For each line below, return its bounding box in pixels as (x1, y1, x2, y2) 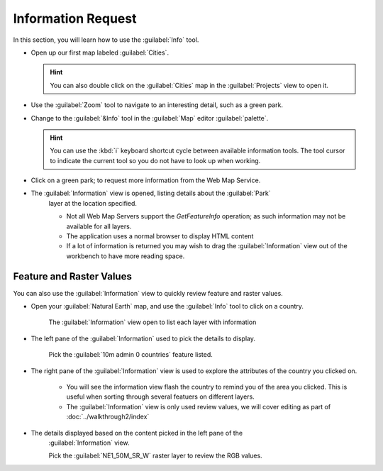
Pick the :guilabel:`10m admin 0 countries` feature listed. (48, 350, 213, 359)
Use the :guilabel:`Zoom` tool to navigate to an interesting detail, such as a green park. (30, 101, 284, 109)
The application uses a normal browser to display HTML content (66, 232, 254, 240)
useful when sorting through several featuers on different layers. (66, 392, 255, 401)
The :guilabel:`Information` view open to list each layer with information (48, 318, 257, 326)
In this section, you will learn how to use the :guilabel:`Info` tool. (13, 35, 199, 44)
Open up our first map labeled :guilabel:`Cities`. (30, 48, 170, 57)
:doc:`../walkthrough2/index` (66, 412, 150, 421)
